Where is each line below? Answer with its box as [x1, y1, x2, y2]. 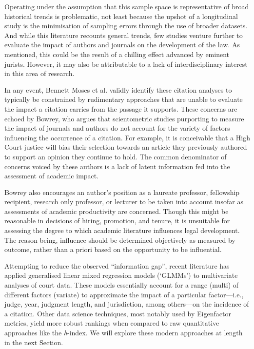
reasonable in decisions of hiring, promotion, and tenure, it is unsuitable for [4, 215, 230, 226]
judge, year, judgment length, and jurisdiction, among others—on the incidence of [4, 299, 249, 309]
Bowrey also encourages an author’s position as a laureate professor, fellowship [4, 187, 240, 197]
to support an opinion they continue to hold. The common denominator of [4, 151, 227, 161]
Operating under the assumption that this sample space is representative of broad [4, 1, 249, 11]
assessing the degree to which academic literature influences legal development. [4, 225, 240, 235]
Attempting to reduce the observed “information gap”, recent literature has [4, 260, 230, 271]
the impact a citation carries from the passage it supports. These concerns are [4, 103, 237, 114]
